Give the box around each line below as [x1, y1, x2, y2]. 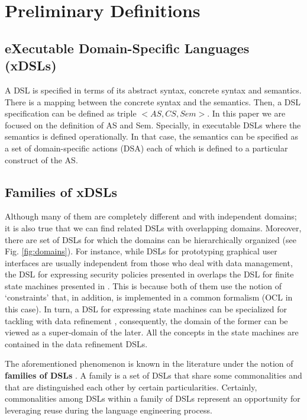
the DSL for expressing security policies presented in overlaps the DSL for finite [5, 268, 294, 280]
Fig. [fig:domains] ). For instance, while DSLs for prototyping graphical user [5, 245, 277, 257]
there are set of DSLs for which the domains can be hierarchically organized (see [5, 233, 296, 245]
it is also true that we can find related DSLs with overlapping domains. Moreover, [5, 221, 302, 234]
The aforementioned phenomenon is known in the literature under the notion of [5, 357, 293, 370]
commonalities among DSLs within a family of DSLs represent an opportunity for [5, 392, 300, 405]
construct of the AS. [5, 153, 78, 166]
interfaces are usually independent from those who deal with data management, [5, 256, 293, 269]
